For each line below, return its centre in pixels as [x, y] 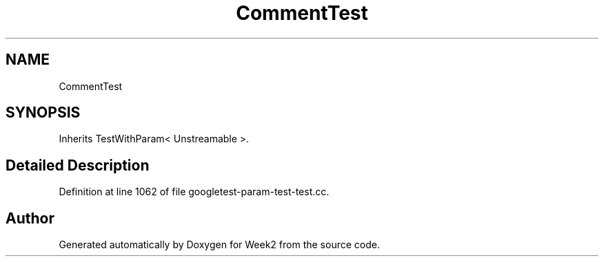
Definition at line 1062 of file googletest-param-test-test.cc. [194, 192]
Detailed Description [78, 165]
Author [30, 218]
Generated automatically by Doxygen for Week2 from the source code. [219, 245]
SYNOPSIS [43, 113]
